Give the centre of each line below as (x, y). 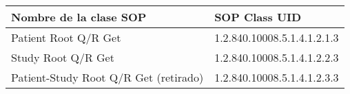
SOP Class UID (258, 17)
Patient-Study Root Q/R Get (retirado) (107, 77)
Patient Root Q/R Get (66, 37)
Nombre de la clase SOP (79, 17)
